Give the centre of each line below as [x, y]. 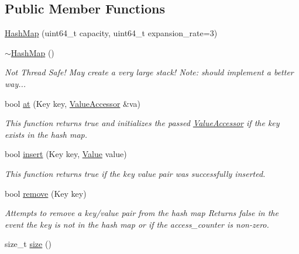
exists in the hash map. [46, 134]
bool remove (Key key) [46, 193]
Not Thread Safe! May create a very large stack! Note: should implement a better [149, 72]
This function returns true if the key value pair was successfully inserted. [135, 173]
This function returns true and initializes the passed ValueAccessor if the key [142, 123]
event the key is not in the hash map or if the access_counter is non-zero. [137, 224]
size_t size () [28, 244]
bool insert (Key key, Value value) [66, 154]
